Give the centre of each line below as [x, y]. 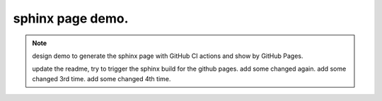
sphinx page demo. [71, 18]
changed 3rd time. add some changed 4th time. [102, 78]
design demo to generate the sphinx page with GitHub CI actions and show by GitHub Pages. [168, 56]
